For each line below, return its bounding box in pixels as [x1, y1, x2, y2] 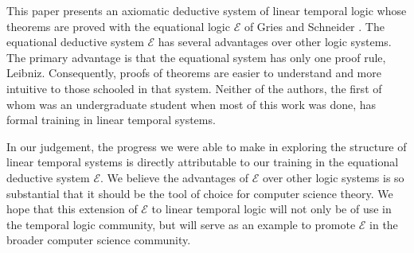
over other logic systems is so [262, 169, 404, 185]
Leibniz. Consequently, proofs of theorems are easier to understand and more [6, 64, 381, 81]
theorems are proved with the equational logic [6, 18, 230, 34]
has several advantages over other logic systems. [158, 33, 392, 50]
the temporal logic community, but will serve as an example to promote [6, 216, 356, 232]
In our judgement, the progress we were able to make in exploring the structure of [6, 138, 407, 154]
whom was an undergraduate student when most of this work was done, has [6, 95, 377, 112]
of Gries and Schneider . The [244, 18, 385, 34]
